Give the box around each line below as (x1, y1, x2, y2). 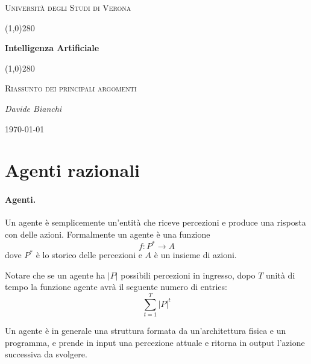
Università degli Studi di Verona (5, 1, 131, 13)
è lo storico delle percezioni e (36, 248, 142, 261)
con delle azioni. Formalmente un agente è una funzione (5, 227, 210, 240)
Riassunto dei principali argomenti (5, 82, 137, 94)
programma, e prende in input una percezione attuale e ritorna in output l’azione (5, 336, 305, 348)
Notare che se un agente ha (5, 268, 105, 281)
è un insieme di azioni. (154, 248, 237, 261)
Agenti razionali (5, 158, 140, 182)
